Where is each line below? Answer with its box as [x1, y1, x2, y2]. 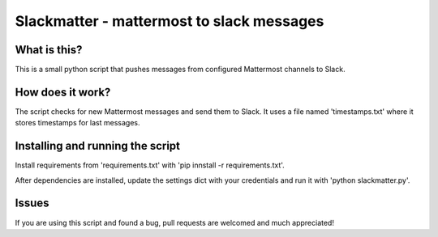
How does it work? [15, 85, 111, 99]
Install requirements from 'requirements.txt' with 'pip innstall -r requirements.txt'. [15, 160, 286, 170]
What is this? [15, 43, 83, 57]
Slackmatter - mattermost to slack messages [15, 12, 324, 30]
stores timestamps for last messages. [15, 118, 140, 128]
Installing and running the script [15, 139, 181, 153]
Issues [15, 197, 49, 210]
